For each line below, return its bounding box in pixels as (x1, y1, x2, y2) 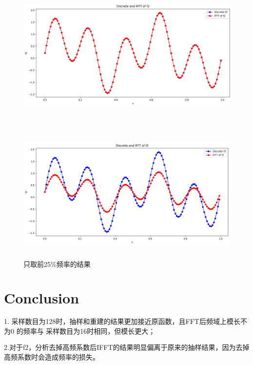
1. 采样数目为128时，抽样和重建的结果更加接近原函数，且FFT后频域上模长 (4, 316, 240, 326)
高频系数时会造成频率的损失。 (4, 351, 99, 362)
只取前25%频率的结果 (23, 259, 91, 269)
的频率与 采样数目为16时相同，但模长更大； (16, 325, 156, 336)
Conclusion (4, 288, 79, 308)
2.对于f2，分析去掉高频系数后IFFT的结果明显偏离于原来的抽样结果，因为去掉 (4, 342, 250, 352)
